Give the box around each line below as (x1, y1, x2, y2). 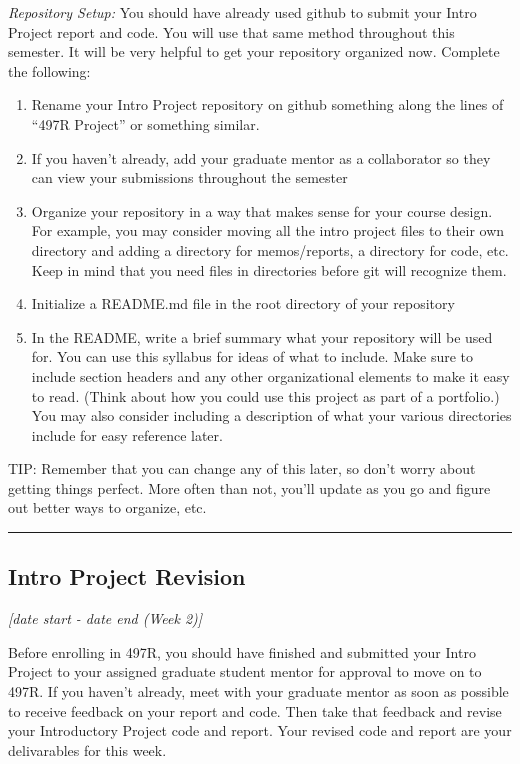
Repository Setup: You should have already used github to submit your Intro (8, 2, 477, 22)
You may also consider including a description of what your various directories (31, 405, 512, 426)
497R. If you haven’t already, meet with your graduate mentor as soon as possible (8, 681, 509, 702)
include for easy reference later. (31, 424, 223, 445)
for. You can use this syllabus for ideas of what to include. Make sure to (31, 346, 473, 367)
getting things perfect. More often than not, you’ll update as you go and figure (8, 477, 491, 498)
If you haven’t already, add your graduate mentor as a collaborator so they (31, 147, 491, 168)
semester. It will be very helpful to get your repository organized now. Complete (8, 41, 500, 62)
